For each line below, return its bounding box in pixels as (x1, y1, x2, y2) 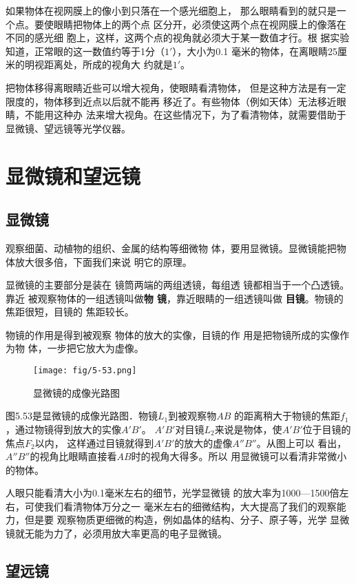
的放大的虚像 (174, 435, 233, 450)
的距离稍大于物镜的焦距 (233, 408, 340, 423)
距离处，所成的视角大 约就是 (43, 57, 173, 72)
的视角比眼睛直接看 (30, 449, 117, 463)
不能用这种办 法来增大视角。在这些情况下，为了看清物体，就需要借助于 (24, 107, 346, 122)
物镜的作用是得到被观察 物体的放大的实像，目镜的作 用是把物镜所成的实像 (6, 327, 340, 342)
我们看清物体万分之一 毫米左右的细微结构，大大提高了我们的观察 (43, 499, 337, 513)
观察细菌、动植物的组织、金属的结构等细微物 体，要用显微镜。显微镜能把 (6, 240, 337, 255)
